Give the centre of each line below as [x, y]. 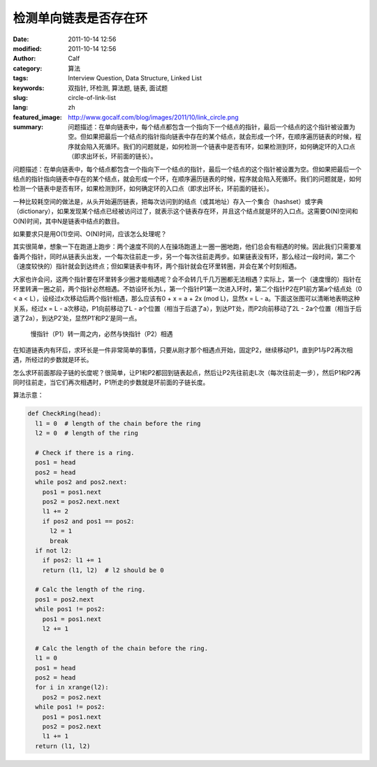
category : [28, 68]
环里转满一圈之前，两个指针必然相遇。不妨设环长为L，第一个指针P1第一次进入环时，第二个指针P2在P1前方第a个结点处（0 [187, 288]
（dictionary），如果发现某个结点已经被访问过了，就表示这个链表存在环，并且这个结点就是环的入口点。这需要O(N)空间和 [186, 211]
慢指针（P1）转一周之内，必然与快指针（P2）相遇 [102, 334]
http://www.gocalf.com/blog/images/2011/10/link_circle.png [153, 117]
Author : [24, 59]
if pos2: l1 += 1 [72, 560]
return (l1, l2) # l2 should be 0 [103, 570]
